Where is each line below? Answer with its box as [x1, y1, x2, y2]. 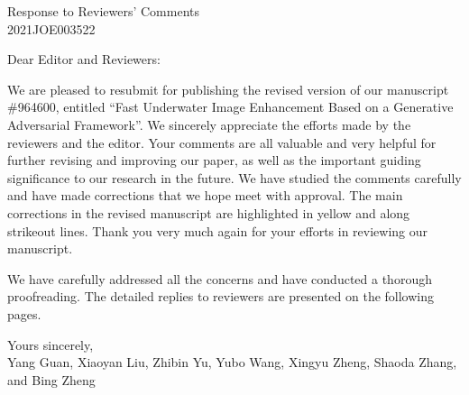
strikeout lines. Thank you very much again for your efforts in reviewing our [7, 221, 428, 240]
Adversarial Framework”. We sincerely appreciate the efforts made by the [7, 115, 411, 133]
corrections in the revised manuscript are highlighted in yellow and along [7, 203, 410, 222]
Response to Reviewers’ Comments [7, 2, 200, 20]
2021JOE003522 [7, 19, 96, 38]
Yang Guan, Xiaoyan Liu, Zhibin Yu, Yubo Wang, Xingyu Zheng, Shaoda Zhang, [7, 353, 457, 372]
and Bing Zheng [7, 370, 96, 389]
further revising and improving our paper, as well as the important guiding [7, 151, 421, 170]
